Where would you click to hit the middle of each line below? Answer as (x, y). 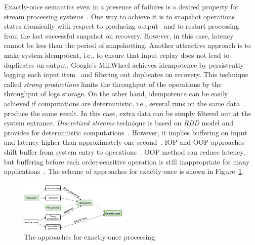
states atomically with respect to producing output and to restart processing (122, 26)
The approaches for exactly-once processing (89, 237)
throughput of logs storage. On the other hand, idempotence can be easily (116, 94)
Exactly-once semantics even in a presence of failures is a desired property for (121, 6)
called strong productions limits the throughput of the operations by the (113, 84)
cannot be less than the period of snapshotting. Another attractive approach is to (127, 45)
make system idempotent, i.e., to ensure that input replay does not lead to (117, 55)
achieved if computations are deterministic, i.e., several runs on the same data (122, 103)
